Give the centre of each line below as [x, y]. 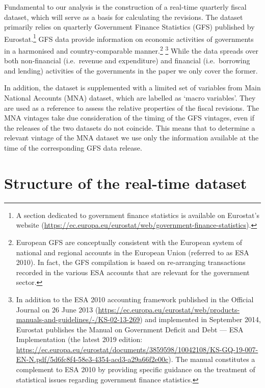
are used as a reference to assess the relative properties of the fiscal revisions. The [132, 107]
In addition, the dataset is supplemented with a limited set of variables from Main [132, 88]
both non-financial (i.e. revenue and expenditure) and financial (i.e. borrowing [127, 60]
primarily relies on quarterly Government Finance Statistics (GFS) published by [129, 27]
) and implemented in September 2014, [200, 319]
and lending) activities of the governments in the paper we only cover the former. [131, 70]
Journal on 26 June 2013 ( [57, 309]
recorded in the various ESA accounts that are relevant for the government [133, 272]
